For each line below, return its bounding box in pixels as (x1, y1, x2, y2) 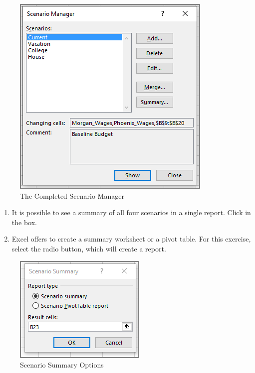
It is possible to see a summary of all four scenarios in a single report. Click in (11, 207, 251, 218)
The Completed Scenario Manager (20, 190, 124, 201)
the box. (11, 217, 37, 227)
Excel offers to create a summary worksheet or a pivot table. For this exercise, (11, 234, 251, 244)
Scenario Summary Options (20, 360, 104, 370)
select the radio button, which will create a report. (11, 243, 166, 253)
